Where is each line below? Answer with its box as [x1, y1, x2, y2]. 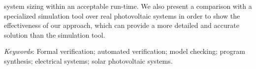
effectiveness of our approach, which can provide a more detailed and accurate [4, 20, 239, 30]
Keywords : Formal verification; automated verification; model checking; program [4, 46, 245, 56]
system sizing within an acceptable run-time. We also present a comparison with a [4, 1, 252, 11]
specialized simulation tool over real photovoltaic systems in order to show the [4, 10, 240, 21]
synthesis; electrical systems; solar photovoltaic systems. [4, 55, 173, 66]
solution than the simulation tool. [4, 29, 105, 40]
